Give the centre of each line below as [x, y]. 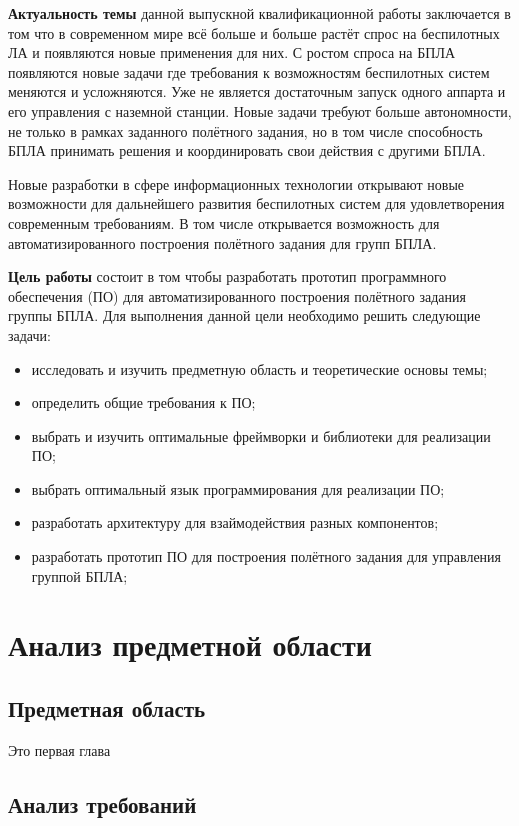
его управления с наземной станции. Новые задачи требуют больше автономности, [260, 110]
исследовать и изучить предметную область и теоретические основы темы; [259, 368]
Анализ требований [102, 803]
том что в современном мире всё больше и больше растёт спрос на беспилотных [254, 32]
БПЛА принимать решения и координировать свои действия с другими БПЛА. [247, 150]
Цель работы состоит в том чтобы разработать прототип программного [227, 276]
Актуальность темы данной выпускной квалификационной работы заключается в [259, 13]
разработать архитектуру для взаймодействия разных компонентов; [235, 522]
